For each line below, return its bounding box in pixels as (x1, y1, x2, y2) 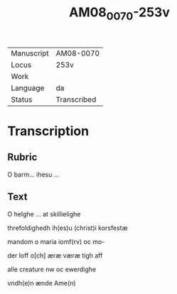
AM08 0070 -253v (68, 4, 171, 23)
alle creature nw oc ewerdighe (7, 265, 97, 273)
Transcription (7, 122, 90, 139)
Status (11, 94, 33, 104)
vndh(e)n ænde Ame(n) (7, 278, 76, 287)
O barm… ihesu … (7, 170, 60, 179)
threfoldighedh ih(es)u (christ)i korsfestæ (7, 224, 128, 232)
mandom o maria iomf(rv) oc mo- (7, 237, 105, 246)
